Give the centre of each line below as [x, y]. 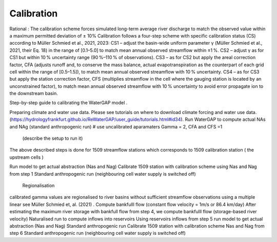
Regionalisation [38, 185]
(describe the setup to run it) [53, 138]
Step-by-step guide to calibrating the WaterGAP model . [68, 103]
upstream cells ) [26, 157]
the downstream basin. [34, 94]
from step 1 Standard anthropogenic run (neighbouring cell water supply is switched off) [103, 174]
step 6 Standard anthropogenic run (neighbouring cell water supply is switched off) [97, 233]
